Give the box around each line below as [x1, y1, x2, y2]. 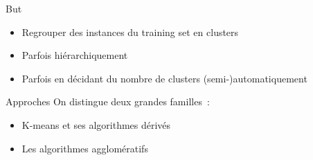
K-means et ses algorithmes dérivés [21, 117, 171, 132]
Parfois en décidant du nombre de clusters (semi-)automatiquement [21, 71, 307, 85]
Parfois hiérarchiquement [21, 48, 128, 62]
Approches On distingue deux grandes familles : [6, 94, 210, 109]
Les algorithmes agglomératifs [21, 141, 148, 155]
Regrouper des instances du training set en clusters [21, 24, 239, 39]
